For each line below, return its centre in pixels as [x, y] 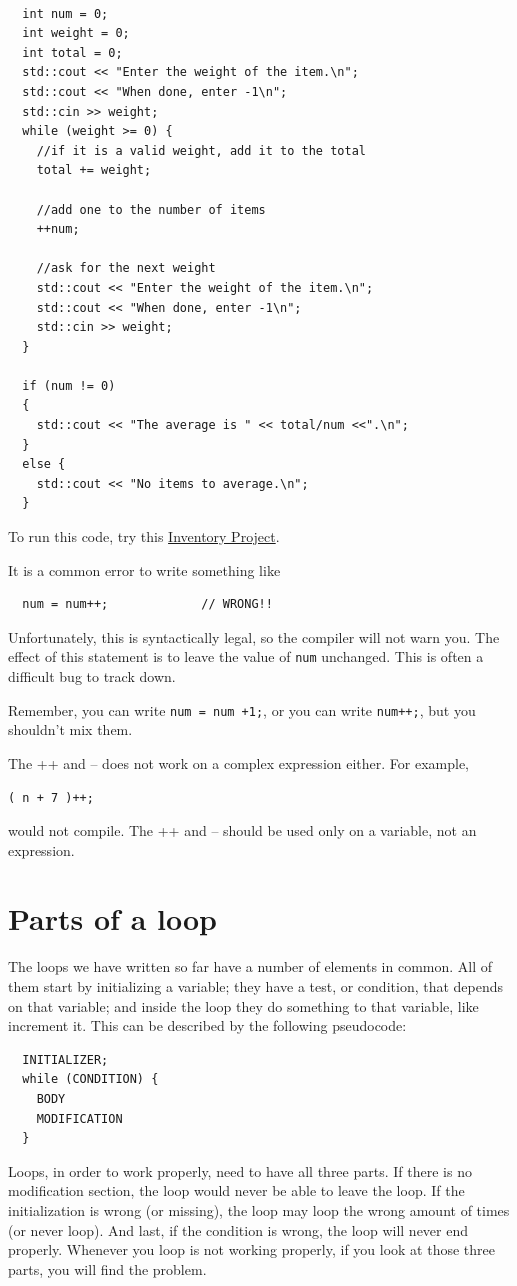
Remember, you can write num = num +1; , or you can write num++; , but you [242, 709]
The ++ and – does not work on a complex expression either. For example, [239, 762]
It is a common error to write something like [144, 569]
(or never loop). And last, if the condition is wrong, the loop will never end [238, 1229]
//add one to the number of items [151, 209]
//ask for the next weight [126, 268]
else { [44, 464]
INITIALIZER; [65, 1059]
